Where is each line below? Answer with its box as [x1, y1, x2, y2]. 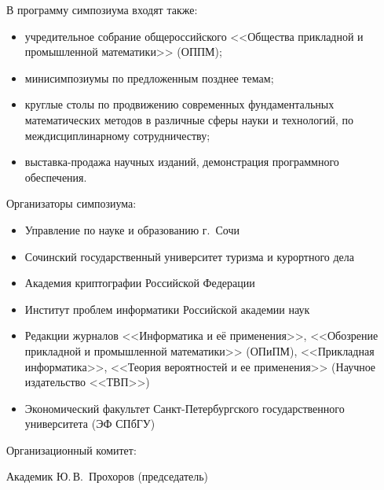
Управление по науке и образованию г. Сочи [24, 221, 240, 238]
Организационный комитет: [6, 441, 137, 458]
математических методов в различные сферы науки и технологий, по [24, 111, 354, 127]
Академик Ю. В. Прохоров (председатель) [6, 468, 209, 484]
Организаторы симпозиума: [6, 195, 137, 212]
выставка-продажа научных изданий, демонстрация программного [24, 153, 339, 170]
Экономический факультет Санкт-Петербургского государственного [24, 400, 345, 416]
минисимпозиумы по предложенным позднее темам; [24, 69, 274, 86]
